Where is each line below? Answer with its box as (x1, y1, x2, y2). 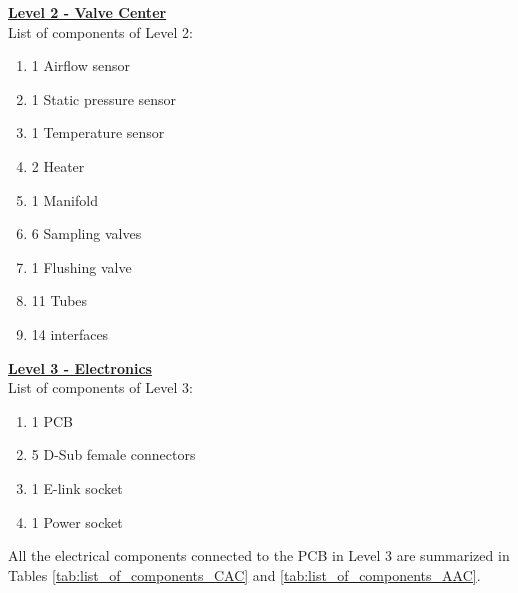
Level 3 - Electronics (8, 357, 152, 378)
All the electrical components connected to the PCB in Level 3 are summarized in (8, 545, 510, 566)
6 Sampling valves (31, 223, 142, 244)
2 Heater (31, 155, 85, 176)
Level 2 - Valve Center (8, 2, 167, 22)
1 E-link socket (31, 477, 123, 498)
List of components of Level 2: (8, 21, 193, 42)
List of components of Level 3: (8, 377, 193, 398)
